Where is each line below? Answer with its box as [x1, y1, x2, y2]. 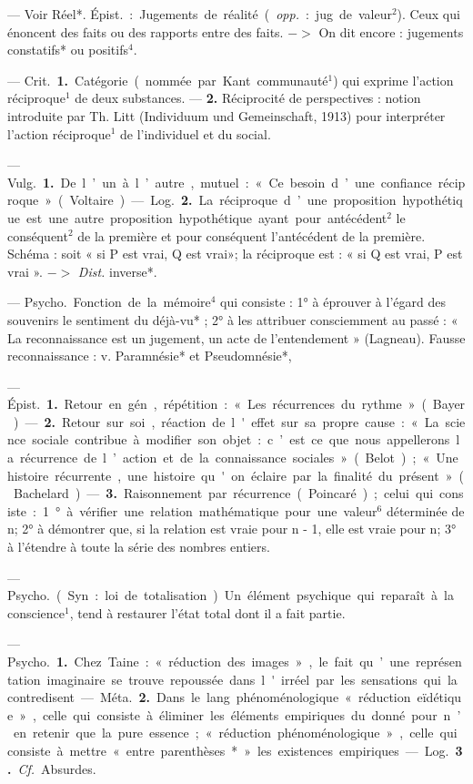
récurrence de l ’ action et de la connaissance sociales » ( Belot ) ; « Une [19, 448, 458, 467]
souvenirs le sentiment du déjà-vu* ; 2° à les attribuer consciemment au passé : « [7, 310, 458, 329]
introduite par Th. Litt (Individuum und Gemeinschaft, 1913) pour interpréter [7, 106, 446, 125]
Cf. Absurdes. [17, 759, 96, 778]
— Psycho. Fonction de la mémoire [7, 292, 211, 311]
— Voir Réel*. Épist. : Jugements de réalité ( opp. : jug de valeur [7, 5, 392, 23]
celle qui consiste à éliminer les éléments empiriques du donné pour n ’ [42, 705, 461, 724]
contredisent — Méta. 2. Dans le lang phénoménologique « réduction [7, 687, 411, 707]
